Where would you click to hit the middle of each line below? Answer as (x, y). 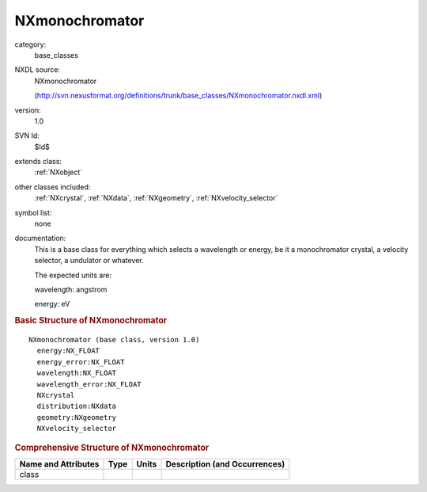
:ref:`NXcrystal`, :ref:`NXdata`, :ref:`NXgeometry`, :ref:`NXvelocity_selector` (156, 198)
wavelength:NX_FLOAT (77, 373)
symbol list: (33, 212)
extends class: (38, 162)
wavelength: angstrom (71, 289)
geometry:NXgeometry (77, 417)
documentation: (40, 238)
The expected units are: (73, 275)
